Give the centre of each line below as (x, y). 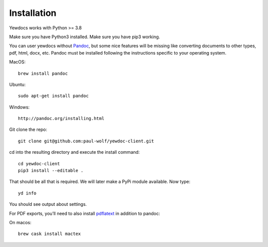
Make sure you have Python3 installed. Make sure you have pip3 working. (85, 37)
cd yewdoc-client (39, 163)
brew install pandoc (43, 73)
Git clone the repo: (28, 129)
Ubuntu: (17, 84)
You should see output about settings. (48, 204)
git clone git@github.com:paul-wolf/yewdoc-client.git (86, 141)
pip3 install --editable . (51, 171)
